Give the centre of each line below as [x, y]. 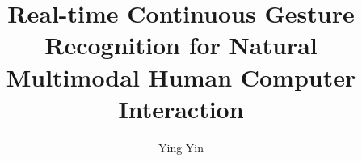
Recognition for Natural [181, 45]
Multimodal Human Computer [181, 76]
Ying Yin [181, 147]
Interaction [181, 108]
